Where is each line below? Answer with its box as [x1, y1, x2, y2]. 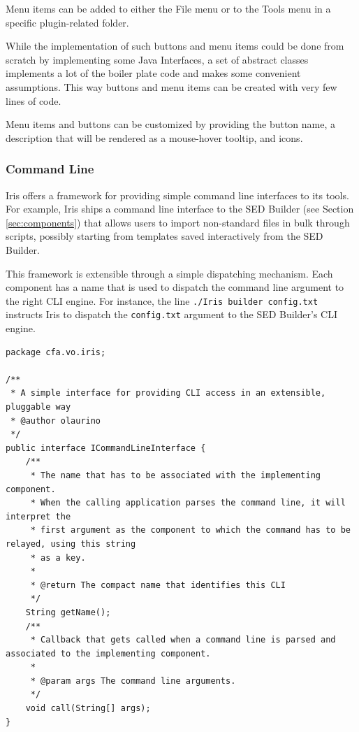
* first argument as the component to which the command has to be [30, 525, 351, 536]
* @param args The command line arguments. [30, 675, 236, 686]
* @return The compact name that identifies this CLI [30, 580, 286, 590]
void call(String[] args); [25, 703, 151, 714]
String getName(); [25, 607, 111, 617]
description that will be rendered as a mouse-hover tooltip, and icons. [6, 130, 303, 145]
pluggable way [6, 402, 71, 412]
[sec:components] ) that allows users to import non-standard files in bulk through [6, 215, 350, 229]
